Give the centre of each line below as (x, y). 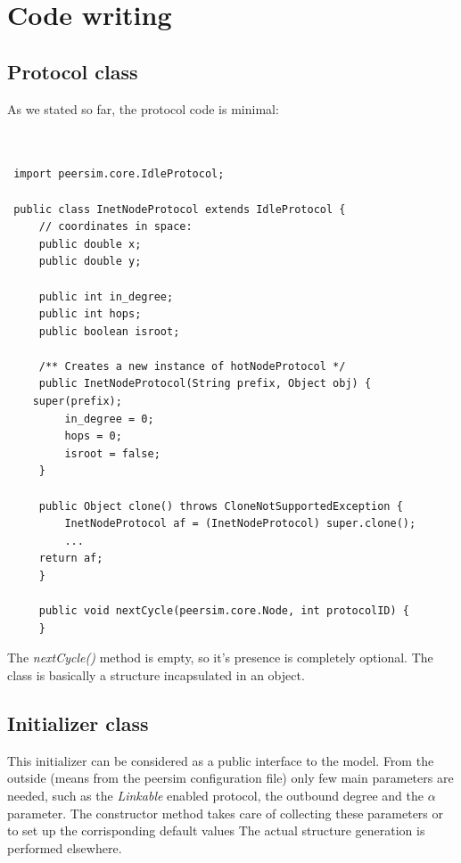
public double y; (90, 262)
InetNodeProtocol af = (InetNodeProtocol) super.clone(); (240, 524)
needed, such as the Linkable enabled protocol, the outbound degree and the (215, 795)
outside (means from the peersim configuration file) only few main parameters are (230, 778)
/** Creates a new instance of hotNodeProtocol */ (192, 366)
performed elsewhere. (65, 847)
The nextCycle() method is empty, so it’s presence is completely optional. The (220, 658)
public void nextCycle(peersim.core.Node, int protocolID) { (224, 611)
